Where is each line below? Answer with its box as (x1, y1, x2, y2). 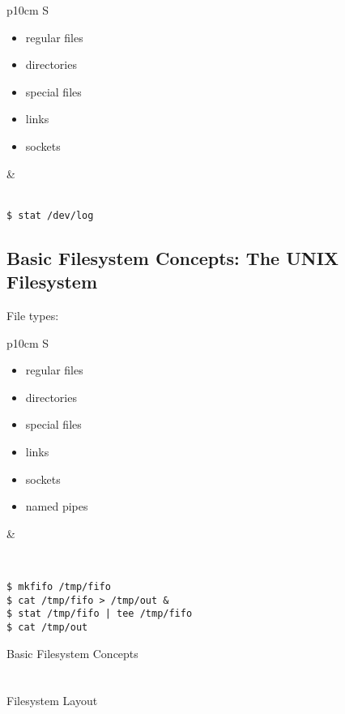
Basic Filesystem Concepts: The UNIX (6, 245, 339, 270)
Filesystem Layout (6, 692, 98, 709)
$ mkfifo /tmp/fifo (6, 580, 111, 592)
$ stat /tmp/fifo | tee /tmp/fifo (6, 608, 193, 620)
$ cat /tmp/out (6, 621, 88, 633)
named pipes (25, 498, 88, 515)
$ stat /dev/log (6, 209, 94, 221)
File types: (6, 307, 59, 323)
